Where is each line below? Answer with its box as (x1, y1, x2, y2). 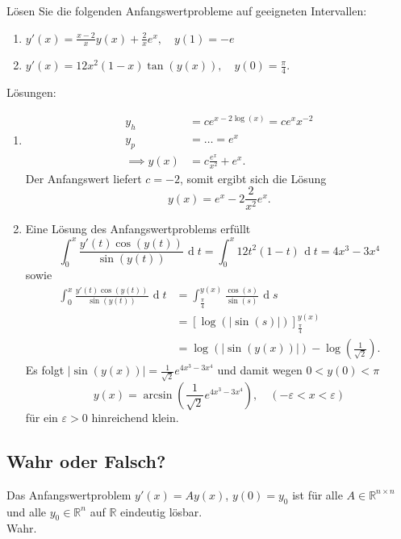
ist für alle (292, 486, 343, 503)
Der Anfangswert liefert (25, 169, 142, 186)
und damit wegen (217, 361, 303, 378)
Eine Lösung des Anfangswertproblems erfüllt (25, 220, 251, 237)
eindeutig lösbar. (119, 503, 203, 520)
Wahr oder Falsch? (6, 448, 166, 473)
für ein (25, 408, 58, 425)
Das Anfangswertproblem (6, 486, 132, 503)
